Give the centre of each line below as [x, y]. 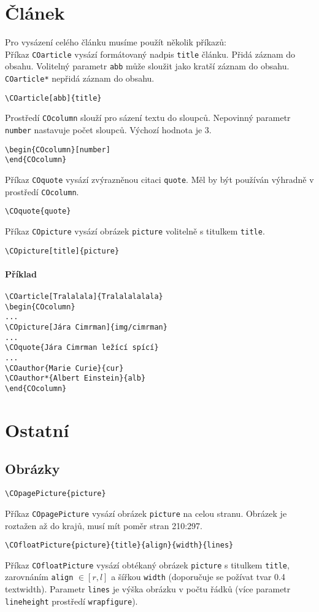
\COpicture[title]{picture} [62, 251]
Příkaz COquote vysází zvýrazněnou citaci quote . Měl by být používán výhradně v [159, 179]
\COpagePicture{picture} [56, 494]
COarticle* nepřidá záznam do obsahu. [80, 78]
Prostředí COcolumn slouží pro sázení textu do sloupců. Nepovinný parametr [148, 118]
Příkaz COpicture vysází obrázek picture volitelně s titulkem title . [135, 230]
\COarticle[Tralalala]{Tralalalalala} [84, 297]
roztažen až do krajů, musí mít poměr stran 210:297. [104, 525]
